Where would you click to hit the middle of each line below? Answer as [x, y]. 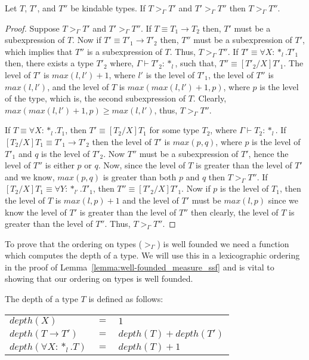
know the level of [36, 212]
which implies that [39, 51]
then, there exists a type [49, 63]
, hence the [268, 153]
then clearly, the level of [234, 212]
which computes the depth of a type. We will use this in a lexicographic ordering [152, 255]
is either [60, 165]
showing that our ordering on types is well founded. [99, 279]
